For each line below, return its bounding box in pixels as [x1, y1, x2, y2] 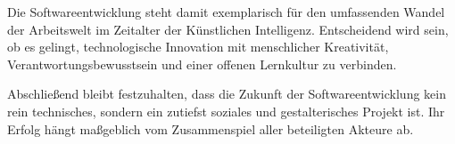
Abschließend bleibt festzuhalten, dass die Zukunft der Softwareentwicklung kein [7, 84, 446, 103]
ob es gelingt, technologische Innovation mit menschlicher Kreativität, [7, 37, 389, 56]
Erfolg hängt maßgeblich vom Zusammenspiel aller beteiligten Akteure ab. [7, 119, 414, 138]
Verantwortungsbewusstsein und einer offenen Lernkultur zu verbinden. [7, 54, 397, 73]
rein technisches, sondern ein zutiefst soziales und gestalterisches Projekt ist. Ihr [7, 101, 445, 120]
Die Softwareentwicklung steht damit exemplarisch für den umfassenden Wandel [7, 3, 445, 20]
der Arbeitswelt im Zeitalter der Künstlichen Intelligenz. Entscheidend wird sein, [7, 20, 449, 38]
